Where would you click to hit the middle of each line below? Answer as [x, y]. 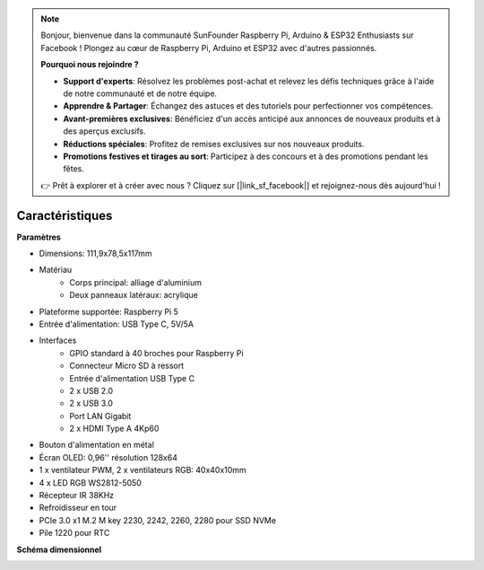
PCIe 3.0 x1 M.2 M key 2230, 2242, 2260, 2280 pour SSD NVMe [158, 520]
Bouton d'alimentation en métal [96, 445]
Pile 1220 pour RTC [74, 533]
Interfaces [58, 340]
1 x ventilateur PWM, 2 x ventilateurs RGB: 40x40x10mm [143, 470]
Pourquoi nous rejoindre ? [90, 65]
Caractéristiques [65, 215]
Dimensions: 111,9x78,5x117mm [95, 253]
